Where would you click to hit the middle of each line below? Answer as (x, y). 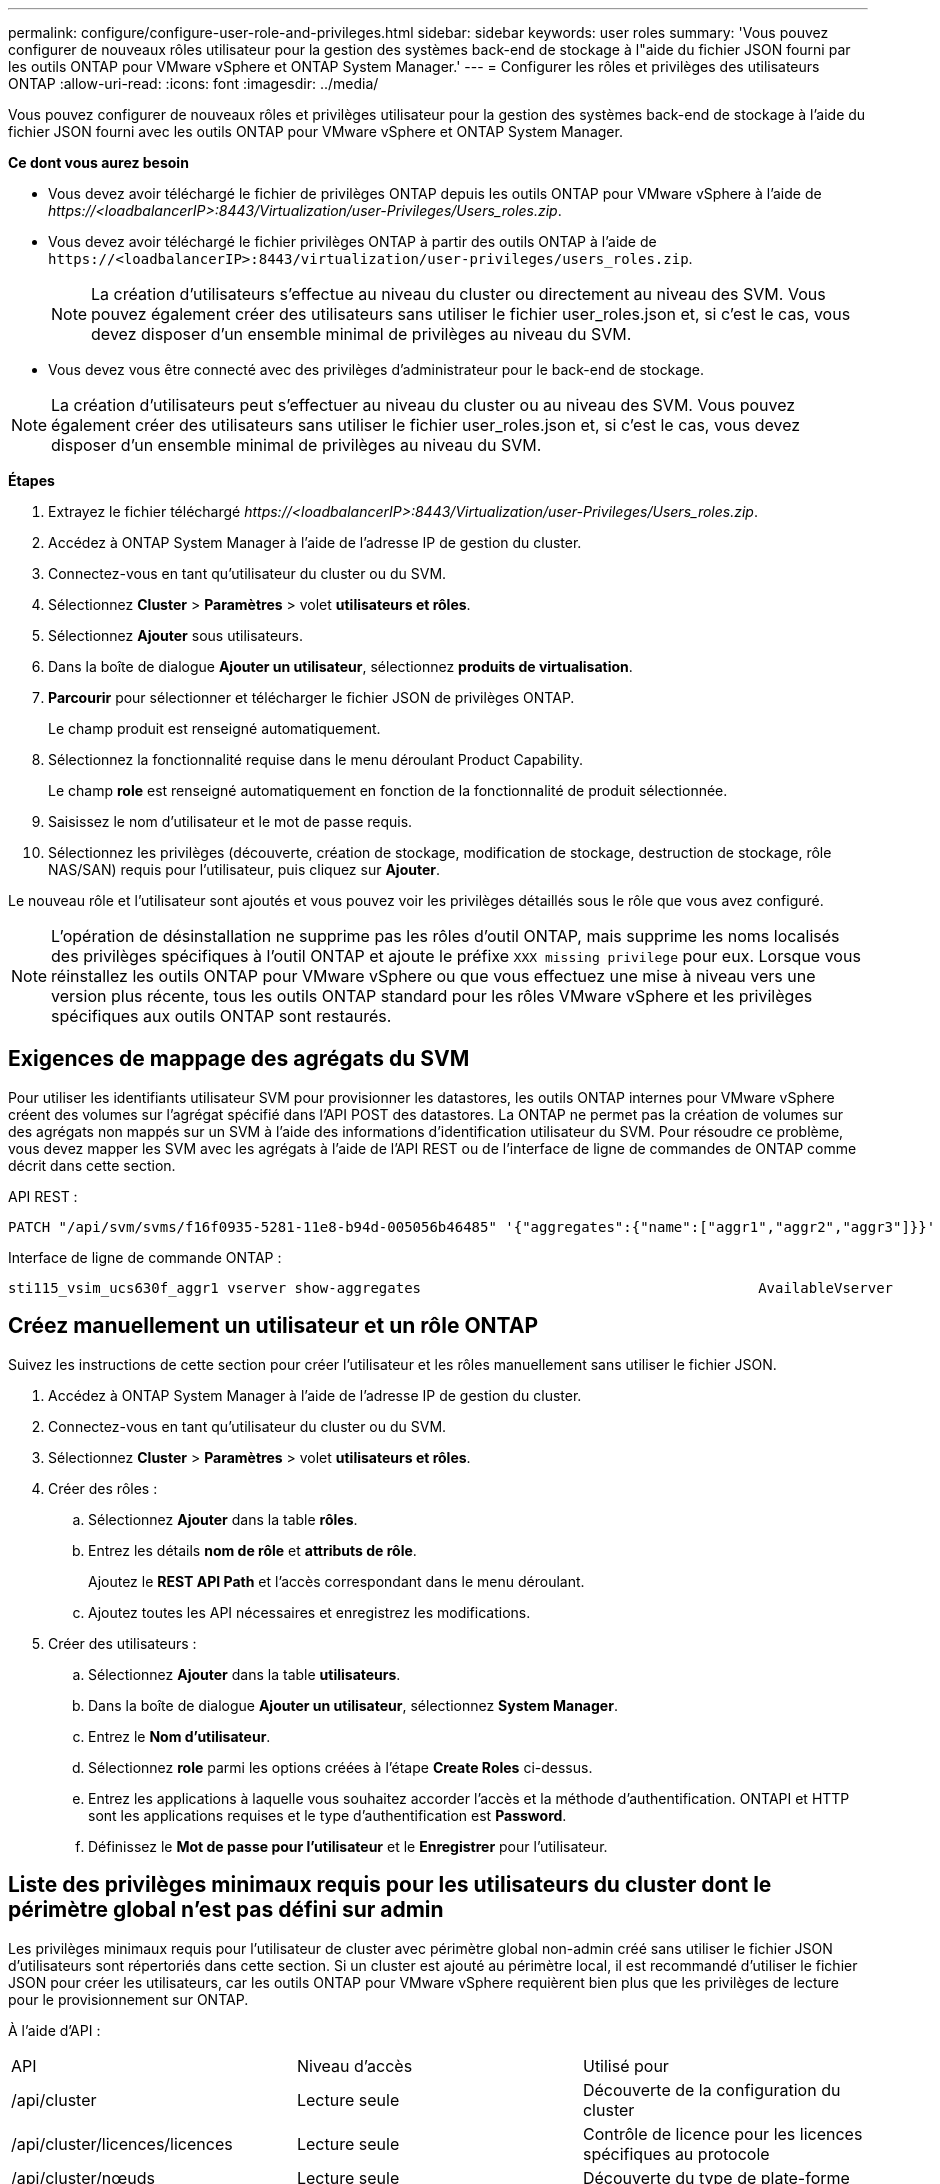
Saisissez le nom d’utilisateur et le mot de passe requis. (230, 821)
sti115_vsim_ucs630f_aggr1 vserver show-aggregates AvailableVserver (451, 1287)
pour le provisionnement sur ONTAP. (128, 1999)
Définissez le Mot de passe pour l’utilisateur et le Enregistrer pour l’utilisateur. (348, 1846)
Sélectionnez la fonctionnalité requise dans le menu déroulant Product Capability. (316, 759)
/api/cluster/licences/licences (122, 2143)
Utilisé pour (625, 2065)
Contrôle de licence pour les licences (722, 2133)
